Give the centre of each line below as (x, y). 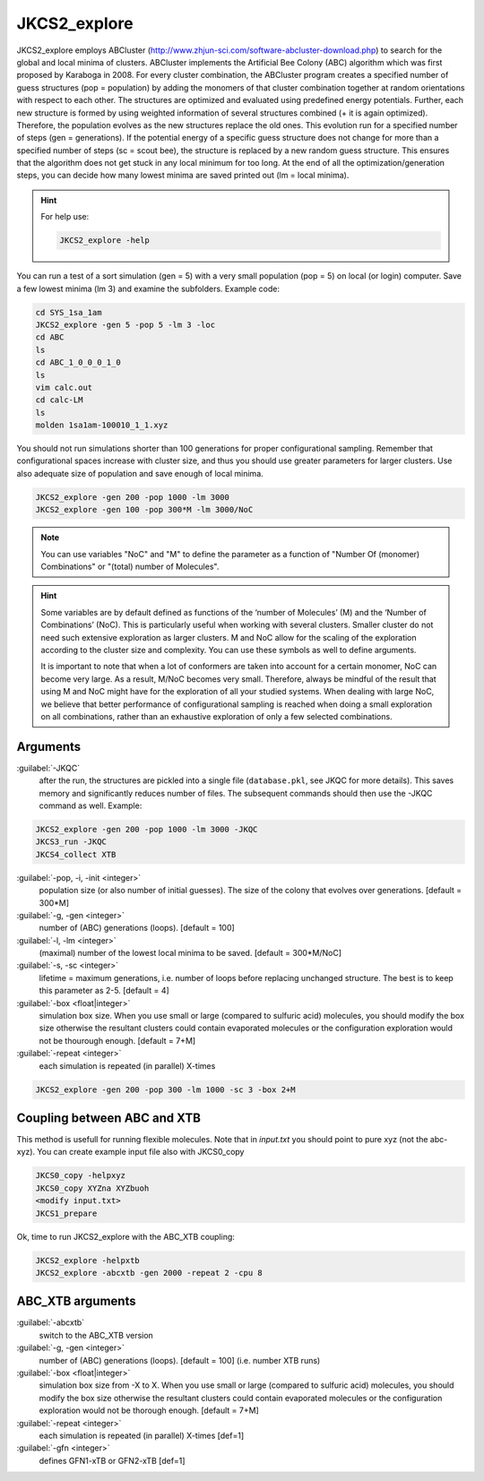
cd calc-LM (59, 400)
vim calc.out (64, 387)
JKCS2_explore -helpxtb (88, 1260)
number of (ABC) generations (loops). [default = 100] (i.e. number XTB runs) (180, 1360)
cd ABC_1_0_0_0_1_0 (78, 362)
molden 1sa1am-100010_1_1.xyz (102, 425)
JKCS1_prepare (66, 1213)
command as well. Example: (91, 805)
